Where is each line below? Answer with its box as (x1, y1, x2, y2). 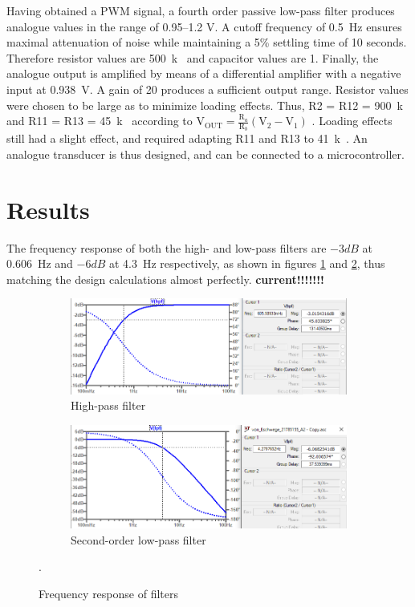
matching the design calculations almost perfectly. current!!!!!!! (6, 270, 325, 287)
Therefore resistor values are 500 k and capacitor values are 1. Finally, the (6, 49, 379, 66)
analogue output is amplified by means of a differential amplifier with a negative (6, 65, 401, 82)
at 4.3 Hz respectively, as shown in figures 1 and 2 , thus (108, 255, 385, 272)
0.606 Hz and (6, 255, 73, 272)
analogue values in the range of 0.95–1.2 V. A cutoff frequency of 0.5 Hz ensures (6, 18, 402, 34)
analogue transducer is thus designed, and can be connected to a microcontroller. (6, 145, 405, 162)
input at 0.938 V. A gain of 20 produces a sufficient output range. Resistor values (6, 80, 409, 97)
